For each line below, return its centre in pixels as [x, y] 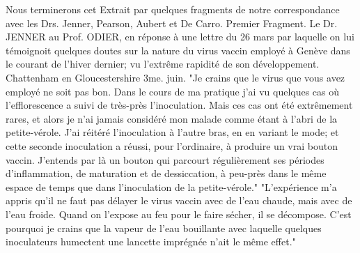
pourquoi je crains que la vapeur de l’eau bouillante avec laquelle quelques [164, 228]
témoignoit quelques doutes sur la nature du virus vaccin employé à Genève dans [178, 50]
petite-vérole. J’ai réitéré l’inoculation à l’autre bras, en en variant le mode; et [172, 132]
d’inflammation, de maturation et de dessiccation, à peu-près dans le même [166, 173]
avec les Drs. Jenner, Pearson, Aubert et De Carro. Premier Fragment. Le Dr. [172, 23]
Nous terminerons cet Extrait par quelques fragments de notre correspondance [173, 9]
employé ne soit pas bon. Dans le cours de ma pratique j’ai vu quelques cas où [173, 91]
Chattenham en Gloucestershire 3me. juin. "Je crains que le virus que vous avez [175, 77]
